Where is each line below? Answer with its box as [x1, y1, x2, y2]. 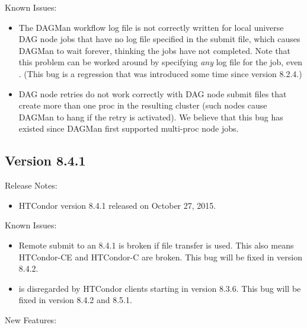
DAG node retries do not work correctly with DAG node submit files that [18, 87, 287, 100]
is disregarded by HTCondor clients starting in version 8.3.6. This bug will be [18, 282, 301, 294]
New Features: [5, 313, 57, 326]
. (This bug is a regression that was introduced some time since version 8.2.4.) [18, 67, 302, 79]
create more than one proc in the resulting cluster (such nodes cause [18, 99, 267, 112]
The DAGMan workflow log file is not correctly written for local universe [18, 21, 284, 33]
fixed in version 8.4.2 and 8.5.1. [18, 294, 132, 306]
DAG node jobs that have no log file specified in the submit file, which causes [18, 33, 300, 45]
